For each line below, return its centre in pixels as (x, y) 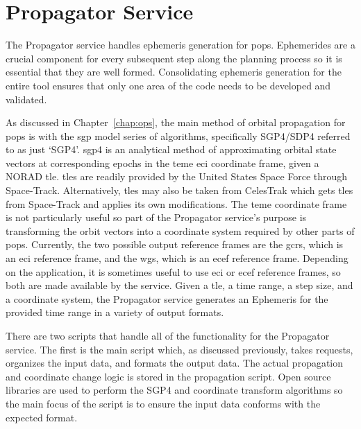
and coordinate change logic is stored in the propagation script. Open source (168, 376)
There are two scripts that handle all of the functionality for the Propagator (168, 335)
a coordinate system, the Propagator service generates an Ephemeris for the (167, 298)
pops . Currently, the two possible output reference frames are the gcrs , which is (175, 244)
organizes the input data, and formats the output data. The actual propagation (175, 363)
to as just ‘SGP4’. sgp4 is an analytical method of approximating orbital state (171, 149)
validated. (26, 99)
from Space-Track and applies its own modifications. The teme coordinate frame (176, 203)
